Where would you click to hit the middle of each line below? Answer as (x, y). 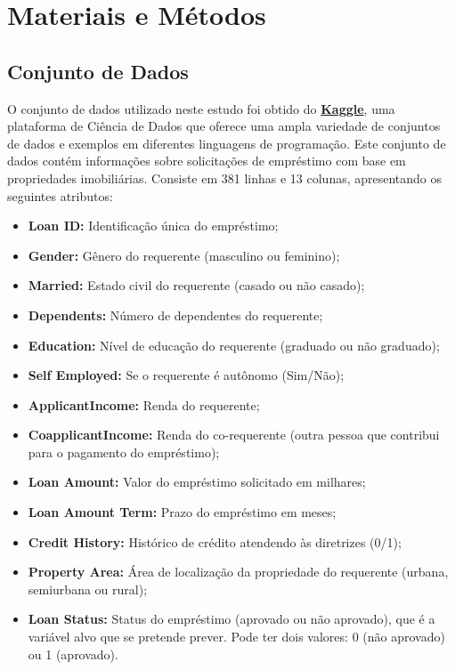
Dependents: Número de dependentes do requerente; (175, 315)
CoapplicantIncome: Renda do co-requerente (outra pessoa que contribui (234, 435)
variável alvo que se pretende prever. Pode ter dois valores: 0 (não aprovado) (236, 637)
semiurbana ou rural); (88, 589)
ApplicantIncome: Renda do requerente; (144, 404)
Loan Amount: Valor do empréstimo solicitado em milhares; (197, 482)
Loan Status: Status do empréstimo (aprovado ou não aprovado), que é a (232, 619)
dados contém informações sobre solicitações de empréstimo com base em (207, 161)
